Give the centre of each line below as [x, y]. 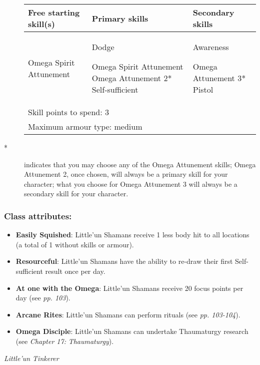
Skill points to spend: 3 [68, 112]
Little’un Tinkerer [31, 358]
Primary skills [120, 18]
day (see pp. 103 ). [43, 298]
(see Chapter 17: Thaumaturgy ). [65, 341]
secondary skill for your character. [76, 194]
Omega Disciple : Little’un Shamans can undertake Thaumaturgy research [132, 331]
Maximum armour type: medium [85, 126]
